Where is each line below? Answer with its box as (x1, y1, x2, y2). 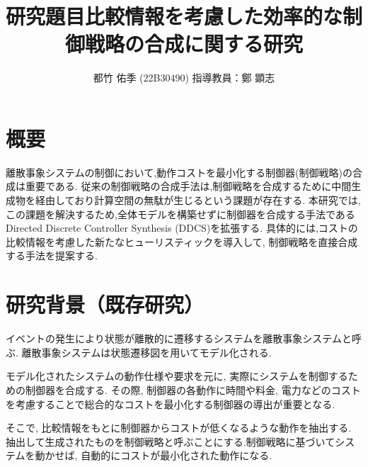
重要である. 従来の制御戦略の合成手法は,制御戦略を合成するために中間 (25, 179, 352, 193)
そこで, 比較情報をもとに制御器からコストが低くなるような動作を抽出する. (6, 420, 352, 435)
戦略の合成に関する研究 (84, 29, 303, 58)
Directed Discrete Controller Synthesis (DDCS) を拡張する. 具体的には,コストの (6, 220, 358, 235)
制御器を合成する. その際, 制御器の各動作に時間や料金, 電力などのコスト (25, 382, 361, 397)
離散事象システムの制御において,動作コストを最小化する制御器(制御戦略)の (6, 164, 352, 179)
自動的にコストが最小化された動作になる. (81, 448, 272, 463)
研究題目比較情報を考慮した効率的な (6, 1, 343, 30)
